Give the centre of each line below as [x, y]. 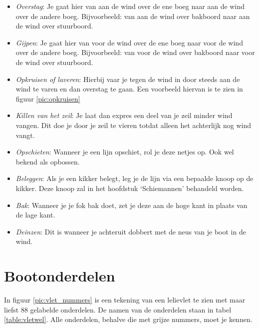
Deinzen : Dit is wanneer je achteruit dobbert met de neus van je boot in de [131, 231]
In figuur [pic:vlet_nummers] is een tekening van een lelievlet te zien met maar [125, 299]
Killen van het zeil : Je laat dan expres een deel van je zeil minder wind [124, 115]
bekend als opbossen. [48, 161]
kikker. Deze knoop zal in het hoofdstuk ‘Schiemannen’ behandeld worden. [130, 188]
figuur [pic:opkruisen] [48, 98]
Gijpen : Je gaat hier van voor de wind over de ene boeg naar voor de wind [129, 42]
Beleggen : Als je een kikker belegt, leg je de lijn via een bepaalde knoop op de [134, 178]
